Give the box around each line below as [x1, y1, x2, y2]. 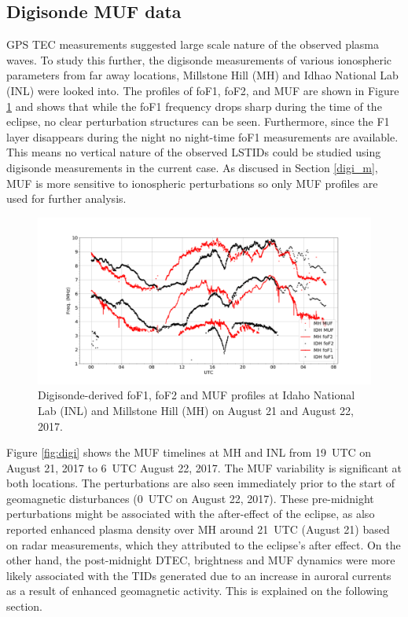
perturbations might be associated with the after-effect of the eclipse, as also [6, 505, 375, 522]
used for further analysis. [6, 190, 127, 207]
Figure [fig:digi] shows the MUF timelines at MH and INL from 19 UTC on [6, 444, 372, 461]
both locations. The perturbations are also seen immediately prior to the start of [6, 475, 395, 491]
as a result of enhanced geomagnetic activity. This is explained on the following [6, 582, 388, 599]
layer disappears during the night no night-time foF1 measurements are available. [6, 128, 399, 145]
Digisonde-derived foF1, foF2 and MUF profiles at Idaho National [38, 387, 355, 403]
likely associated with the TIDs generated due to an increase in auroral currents [6, 567, 391, 583]
